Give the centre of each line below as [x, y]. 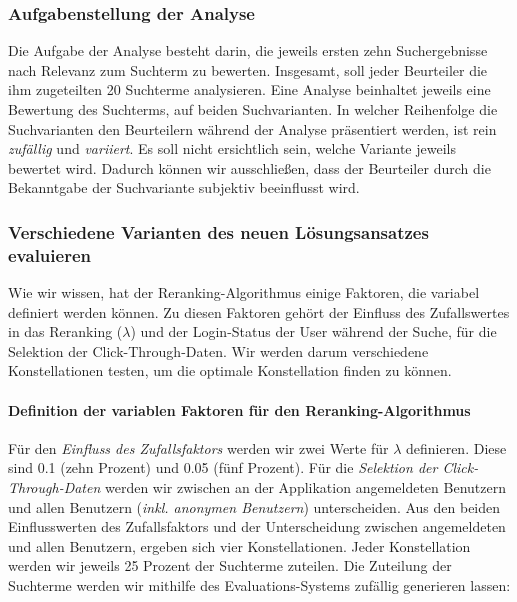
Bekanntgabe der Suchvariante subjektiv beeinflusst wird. [184, 187]
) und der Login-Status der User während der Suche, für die [313, 331]
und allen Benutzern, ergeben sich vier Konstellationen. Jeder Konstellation [239, 545]
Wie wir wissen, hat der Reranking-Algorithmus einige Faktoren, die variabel [244, 292]
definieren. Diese [456, 447]
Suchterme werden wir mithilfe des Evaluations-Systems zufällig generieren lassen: [259, 585]
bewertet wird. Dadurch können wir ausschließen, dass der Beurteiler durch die [249, 167]
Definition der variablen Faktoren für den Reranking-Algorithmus [239, 409]
